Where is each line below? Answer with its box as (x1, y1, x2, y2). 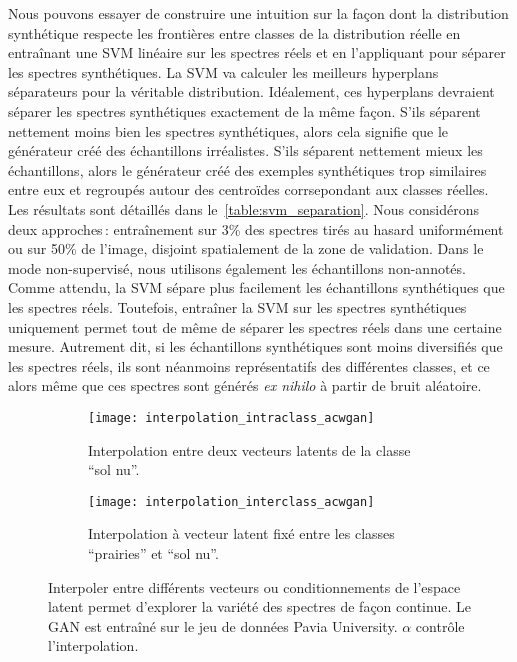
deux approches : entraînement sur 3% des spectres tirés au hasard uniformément (8, 218, 504, 239)
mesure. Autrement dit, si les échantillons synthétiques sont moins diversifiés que (8, 336, 503, 357)
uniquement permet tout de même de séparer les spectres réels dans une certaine (8, 316, 502, 337)
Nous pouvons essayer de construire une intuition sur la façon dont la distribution (8, 3, 509, 23)
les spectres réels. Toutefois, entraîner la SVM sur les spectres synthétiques (8, 296, 467, 317)
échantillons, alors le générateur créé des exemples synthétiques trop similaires (8, 159, 487, 180)
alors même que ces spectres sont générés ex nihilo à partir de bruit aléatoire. (8, 375, 482, 396)
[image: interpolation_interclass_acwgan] (88, 494, 375, 509)
